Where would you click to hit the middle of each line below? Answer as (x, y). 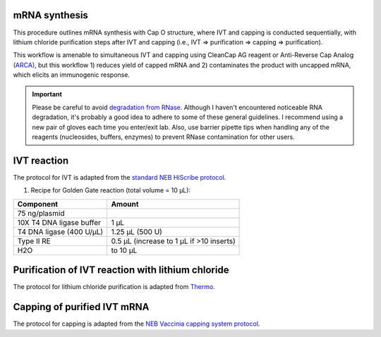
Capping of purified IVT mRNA (81, 307)
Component (38, 204)
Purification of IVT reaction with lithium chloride (121, 270)
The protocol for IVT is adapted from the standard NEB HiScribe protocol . (120, 177)
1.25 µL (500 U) (137, 231)
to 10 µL (124, 250)
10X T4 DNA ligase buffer (59, 222)
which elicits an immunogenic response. (72, 75)
